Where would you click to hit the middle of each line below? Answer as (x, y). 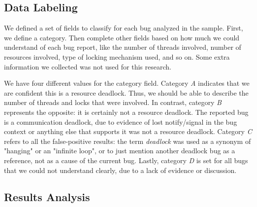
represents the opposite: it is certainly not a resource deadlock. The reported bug (126, 112)
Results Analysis (47, 196)
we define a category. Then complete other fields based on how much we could (122, 37)
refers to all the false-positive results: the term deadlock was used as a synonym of (128, 141)
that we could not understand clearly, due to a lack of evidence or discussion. (120, 170)
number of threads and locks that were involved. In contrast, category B (113, 102)
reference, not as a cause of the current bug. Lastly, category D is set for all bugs (126, 160)
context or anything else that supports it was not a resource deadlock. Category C (128, 131)
